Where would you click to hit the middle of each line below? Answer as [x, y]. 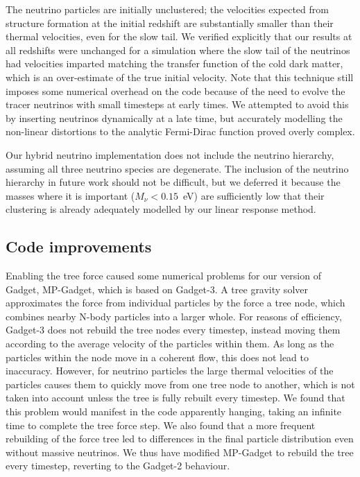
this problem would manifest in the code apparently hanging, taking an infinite [174, 411]
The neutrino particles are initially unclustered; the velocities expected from [167, 9]
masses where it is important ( [70, 195]
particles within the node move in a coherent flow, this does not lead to [157, 357]
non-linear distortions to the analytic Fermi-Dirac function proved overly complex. [180, 131]
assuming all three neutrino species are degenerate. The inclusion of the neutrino [177, 168]
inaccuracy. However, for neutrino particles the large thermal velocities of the [170, 371]
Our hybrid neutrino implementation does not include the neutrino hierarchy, [170, 154]
